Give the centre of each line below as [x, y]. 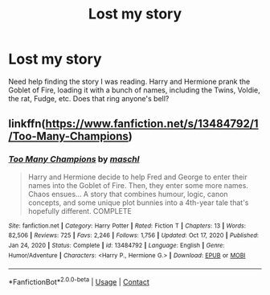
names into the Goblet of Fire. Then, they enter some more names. [138, 185]
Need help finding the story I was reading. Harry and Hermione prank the [129, 81]
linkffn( [27, 124]
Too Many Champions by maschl [74, 159]
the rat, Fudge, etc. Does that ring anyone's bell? [89, 98]
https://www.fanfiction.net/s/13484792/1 [152, 124]
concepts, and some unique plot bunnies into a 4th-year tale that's [138, 203]
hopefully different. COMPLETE [80, 211]
